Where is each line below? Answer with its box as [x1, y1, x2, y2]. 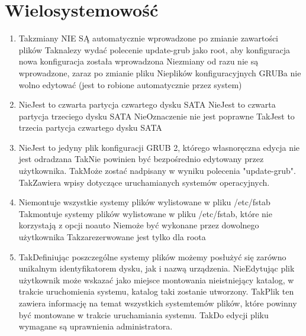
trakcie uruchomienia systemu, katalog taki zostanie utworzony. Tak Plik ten [18, 285, 294, 298]
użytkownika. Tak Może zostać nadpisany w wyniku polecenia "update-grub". [18, 164, 296, 177]
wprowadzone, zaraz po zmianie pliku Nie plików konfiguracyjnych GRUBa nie [18, 66, 301, 79]
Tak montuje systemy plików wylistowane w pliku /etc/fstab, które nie [18, 207, 272, 219]
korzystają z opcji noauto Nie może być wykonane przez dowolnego [18, 219, 259, 231]
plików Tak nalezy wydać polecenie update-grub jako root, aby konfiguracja [18, 43, 291, 56]
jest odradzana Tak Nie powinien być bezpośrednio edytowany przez [18, 153, 264, 165]
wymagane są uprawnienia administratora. [18, 320, 173, 332]
